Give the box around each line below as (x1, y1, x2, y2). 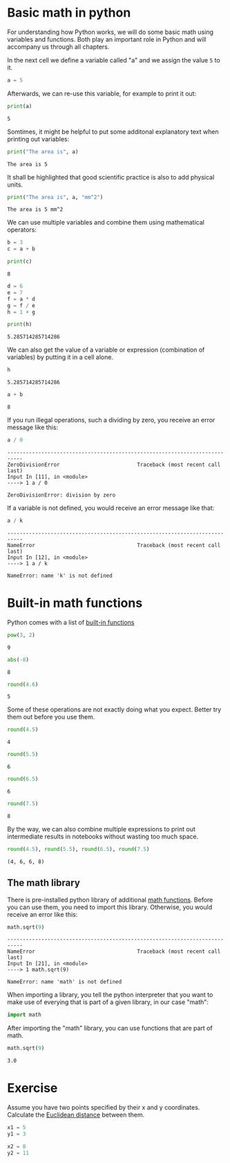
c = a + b (7, 245, 36, 252)
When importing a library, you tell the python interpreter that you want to (7, 990, 213, 999)
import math (7, 1011, 41, 1019)
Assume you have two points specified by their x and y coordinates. (7, 1103, 200, 1112)
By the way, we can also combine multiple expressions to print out (7, 825, 195, 833)
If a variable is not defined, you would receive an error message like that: (7, 503, 215, 512)
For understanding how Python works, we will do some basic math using (7, 28, 214, 36)
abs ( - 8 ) (7, 656, 30, 663)
